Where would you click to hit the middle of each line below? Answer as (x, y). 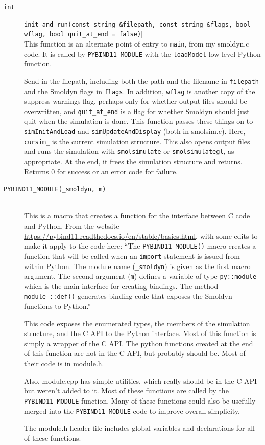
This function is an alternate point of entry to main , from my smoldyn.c (137, 43)
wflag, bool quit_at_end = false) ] (83, 34)
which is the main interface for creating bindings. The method (121, 286)
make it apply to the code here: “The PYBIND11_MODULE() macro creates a (140, 246)
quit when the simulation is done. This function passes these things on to (139, 121)
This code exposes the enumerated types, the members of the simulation (137, 323)
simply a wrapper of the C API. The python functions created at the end (139, 343)
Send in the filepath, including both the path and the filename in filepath (141, 81)
